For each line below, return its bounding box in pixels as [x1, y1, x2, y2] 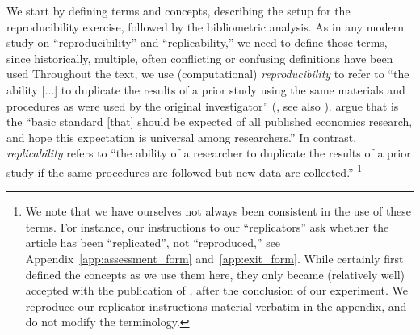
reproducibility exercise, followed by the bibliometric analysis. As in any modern [6, 18, 405, 35]
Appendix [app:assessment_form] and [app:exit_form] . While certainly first [25, 249, 404, 266]
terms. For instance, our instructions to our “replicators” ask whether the [25, 218, 389, 235]
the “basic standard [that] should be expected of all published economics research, [6, 113, 413, 130]
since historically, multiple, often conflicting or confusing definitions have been [6, 49, 393, 66]
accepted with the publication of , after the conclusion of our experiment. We [25, 282, 408, 299]
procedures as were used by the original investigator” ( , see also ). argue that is [6, 97, 399, 114]
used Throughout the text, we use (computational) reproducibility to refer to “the [6, 65, 409, 82]
